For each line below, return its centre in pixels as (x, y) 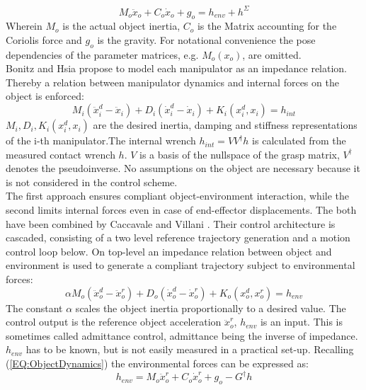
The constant (34, 308)
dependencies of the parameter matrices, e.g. (102, 54)
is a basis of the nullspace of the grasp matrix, (240, 154)
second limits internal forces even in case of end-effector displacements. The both (181, 210)
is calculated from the (299, 140)
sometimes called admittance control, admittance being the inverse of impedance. (182, 335)
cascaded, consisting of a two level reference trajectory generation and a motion (178, 237)
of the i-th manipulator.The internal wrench (101, 140)
